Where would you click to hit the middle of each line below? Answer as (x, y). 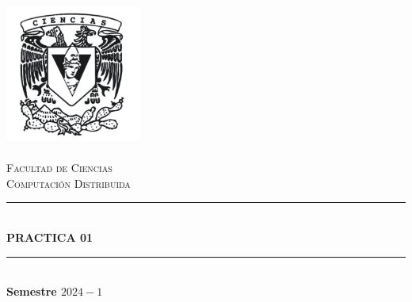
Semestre (32, 291)
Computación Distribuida (69, 183)
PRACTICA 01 (50, 237)
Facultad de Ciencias (59, 168)
